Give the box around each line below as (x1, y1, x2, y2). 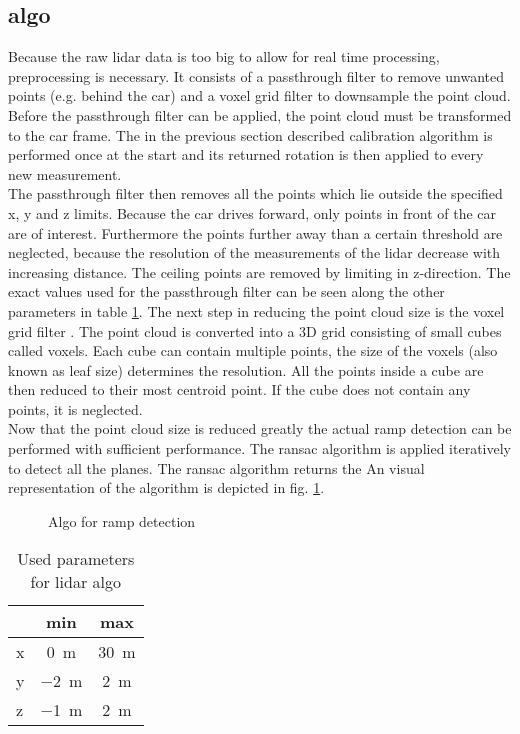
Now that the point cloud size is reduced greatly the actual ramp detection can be (8, 418, 512, 439)
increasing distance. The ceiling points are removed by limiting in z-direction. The (8, 261, 511, 282)
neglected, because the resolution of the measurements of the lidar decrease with (8, 242, 501, 263)
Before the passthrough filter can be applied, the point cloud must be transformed (8, 104, 512, 125)
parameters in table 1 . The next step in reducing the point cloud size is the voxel (8, 300, 505, 321)
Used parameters (17, 547, 135, 571)
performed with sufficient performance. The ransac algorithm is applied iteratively (8, 438, 511, 459)
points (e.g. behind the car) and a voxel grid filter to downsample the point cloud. (8, 85, 511, 106)
